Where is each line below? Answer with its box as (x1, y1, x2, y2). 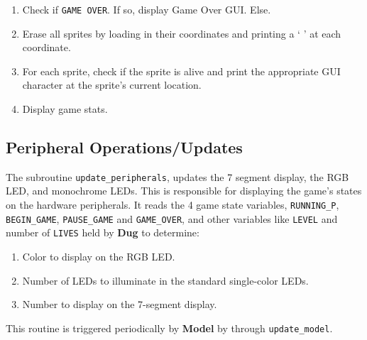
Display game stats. (22, 102, 108, 116)
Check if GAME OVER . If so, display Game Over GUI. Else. (22, 2, 271, 16)
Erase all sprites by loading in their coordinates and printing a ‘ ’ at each (22, 26, 341, 40)
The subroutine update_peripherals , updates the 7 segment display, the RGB (6, 169, 349, 184)
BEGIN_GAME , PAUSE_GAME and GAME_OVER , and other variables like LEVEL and (6, 211, 338, 226)
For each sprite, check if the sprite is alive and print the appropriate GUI (22, 63, 341, 78)
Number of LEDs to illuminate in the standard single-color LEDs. (22, 273, 309, 287)
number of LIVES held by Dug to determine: (6, 225, 199, 240)
